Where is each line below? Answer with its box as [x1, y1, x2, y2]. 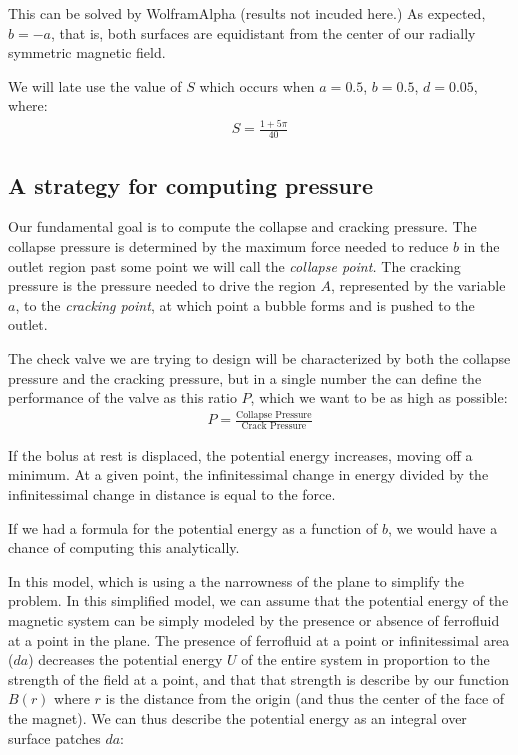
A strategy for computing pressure [8, 169, 373, 200]
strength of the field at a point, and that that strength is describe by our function [8, 668, 510, 689]
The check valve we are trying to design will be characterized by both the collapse [8, 347, 511, 368]
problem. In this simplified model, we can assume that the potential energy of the [8, 590, 509, 611]
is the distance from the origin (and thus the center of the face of [105, 688, 505, 709]
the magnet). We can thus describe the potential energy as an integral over [8, 707, 467, 728]
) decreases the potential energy [28, 649, 223, 670]
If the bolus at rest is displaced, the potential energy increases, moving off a [8, 444, 473, 465]
